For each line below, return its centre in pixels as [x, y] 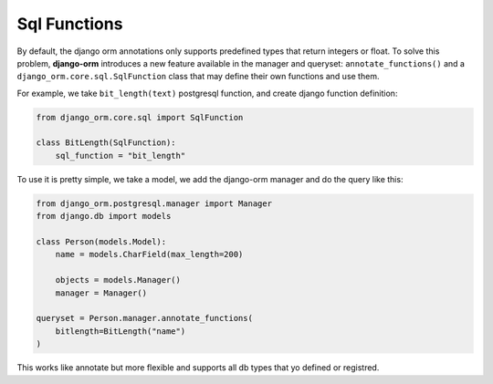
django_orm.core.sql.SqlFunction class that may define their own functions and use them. [198, 77]
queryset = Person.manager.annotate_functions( [144, 318]
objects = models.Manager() [118, 280]
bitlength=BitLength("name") [121, 331]
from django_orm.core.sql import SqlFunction [140, 117]
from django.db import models [104, 216]
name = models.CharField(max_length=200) [149, 254]
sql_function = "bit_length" [121, 156]
